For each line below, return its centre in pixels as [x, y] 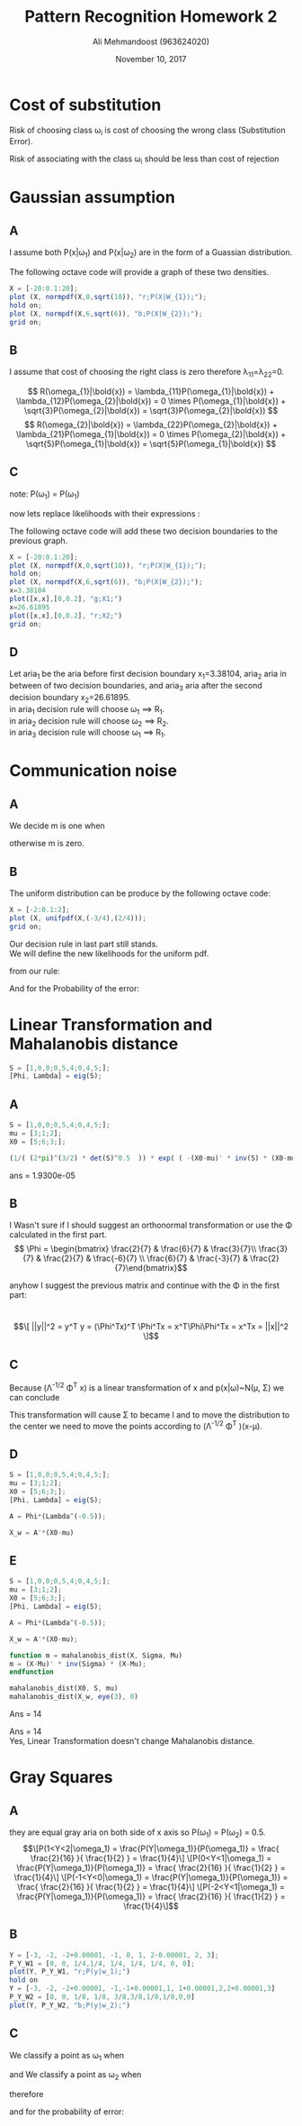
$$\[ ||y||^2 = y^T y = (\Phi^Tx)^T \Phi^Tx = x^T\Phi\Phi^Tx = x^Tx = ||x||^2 [151, 1327]
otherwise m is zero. [47, 844]
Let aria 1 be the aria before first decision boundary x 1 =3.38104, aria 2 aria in [148, 675]
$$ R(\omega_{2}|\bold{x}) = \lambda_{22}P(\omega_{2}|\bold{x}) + [151, 424]
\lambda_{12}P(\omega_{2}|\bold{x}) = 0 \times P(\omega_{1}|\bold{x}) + [151, 401]
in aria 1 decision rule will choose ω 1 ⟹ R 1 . [87, 710]
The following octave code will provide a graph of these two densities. [139, 272]
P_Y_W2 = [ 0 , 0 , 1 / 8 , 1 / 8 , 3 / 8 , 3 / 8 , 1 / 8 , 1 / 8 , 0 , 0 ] [102, 1997]
